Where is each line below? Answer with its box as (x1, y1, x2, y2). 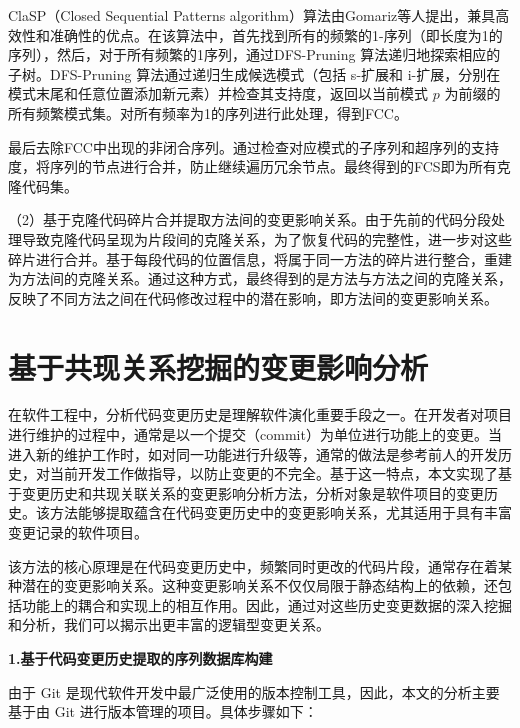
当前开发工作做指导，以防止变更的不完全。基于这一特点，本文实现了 (49, 463, 498, 484)
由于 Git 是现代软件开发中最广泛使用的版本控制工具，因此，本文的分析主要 (8, 681, 500, 702)
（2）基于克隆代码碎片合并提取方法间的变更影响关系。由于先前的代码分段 (8, 209, 491, 230)
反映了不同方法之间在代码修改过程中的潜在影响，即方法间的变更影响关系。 (8, 287, 498, 308)
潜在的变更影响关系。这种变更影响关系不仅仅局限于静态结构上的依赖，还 (21, 575, 498, 596)
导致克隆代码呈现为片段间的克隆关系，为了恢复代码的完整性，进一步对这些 (21, 228, 512, 249)
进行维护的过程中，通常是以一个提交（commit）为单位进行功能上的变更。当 (8, 424, 502, 445)
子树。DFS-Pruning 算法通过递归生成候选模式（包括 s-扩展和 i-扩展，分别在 (8, 63, 501, 84)
